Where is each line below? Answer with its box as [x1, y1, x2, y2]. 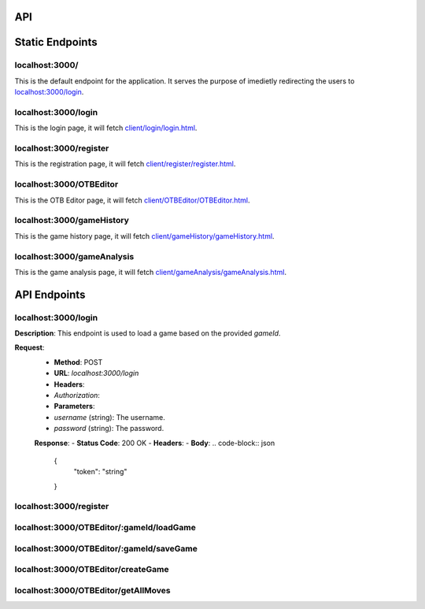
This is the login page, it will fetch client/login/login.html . [14, 123, 198, 133]
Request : [14, 343, 45, 352]
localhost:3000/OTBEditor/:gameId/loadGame [14, 522, 197, 533]
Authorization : [54, 390, 100, 399]
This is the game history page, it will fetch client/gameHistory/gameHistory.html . [14, 231, 275, 240]
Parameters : [54, 402, 95, 411]
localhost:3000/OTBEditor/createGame [14, 564, 169, 575]
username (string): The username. [54, 412, 165, 421]
